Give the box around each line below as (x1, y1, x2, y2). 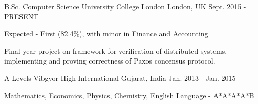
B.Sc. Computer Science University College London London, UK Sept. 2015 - (4, 1, 246, 11)
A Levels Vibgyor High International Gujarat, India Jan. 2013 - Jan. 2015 (4, 72, 236, 83)
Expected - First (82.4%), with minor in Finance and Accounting (4, 28, 208, 39)
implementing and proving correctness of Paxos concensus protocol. (4, 55, 216, 66)
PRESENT (4, 11, 39, 22)
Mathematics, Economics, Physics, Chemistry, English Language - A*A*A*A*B (4, 90, 254, 100)
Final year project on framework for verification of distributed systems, (4, 45, 227, 56)
